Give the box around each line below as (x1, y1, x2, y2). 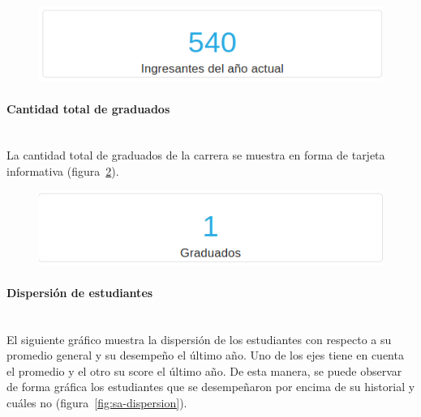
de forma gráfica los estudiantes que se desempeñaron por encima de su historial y (6, 378, 415, 395)
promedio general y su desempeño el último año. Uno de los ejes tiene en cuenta (6, 347, 404, 364)
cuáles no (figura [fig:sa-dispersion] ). (6, 394, 187, 411)
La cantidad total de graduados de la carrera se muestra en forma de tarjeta (6, 147, 385, 164)
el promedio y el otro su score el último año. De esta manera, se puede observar (6, 362, 402, 379)
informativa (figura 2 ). (6, 163, 119, 180)
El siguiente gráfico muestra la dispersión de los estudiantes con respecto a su (6, 330, 392, 347)
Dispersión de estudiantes (6, 283, 153, 300)
